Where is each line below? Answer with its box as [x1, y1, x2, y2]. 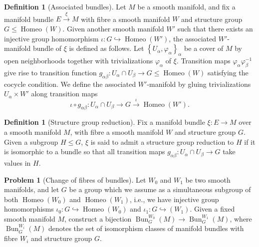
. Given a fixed [190, 204, 235, 214]
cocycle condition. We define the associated [4, 78, 136, 89]
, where [230, 213, 252, 224]
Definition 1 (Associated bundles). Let [4, 1, 126, 11]
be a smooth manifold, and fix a [137, 1, 236, 11]
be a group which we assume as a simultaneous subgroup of [69, 184, 251, 195]
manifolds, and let [4, 184, 59, 195]
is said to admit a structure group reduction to [90, 136, 234, 147]
